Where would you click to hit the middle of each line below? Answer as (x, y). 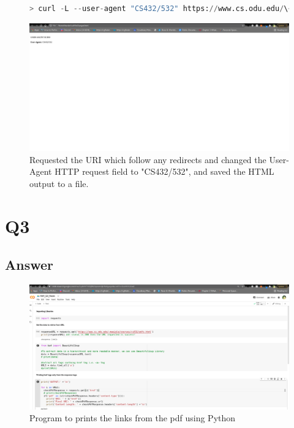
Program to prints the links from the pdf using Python (133, 418)
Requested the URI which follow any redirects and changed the (148, 159)
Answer (29, 265)
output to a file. (59, 184)
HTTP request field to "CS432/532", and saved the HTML (164, 171)
